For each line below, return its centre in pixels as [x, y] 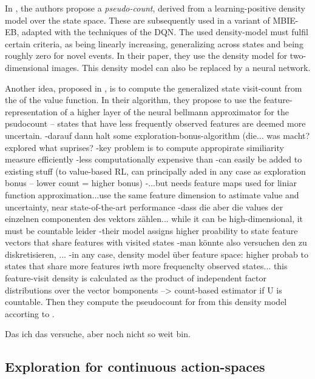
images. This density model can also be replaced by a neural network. [181, 67]
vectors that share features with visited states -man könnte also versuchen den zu [156, 242]
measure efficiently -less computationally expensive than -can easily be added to [154, 159]
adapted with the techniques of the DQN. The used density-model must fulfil [165, 32]
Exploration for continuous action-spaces [135, 367]
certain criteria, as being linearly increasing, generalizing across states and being [154, 43]
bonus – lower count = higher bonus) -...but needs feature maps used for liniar [151, 183]
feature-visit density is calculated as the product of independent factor [136, 278]
